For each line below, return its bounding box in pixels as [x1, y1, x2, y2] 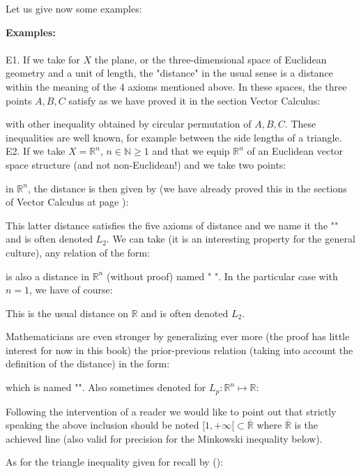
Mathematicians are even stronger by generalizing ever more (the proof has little [6, 329, 350, 344]
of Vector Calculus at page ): [6, 194, 129, 209]
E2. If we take [6, 144, 66, 158]
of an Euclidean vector [247, 144, 344, 158]
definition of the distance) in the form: [6, 356, 170, 371]
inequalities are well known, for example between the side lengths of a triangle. [6, 130, 342, 144]
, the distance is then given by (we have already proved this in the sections [27, 181, 347, 195]
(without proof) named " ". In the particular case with [106, 268, 338, 283]
